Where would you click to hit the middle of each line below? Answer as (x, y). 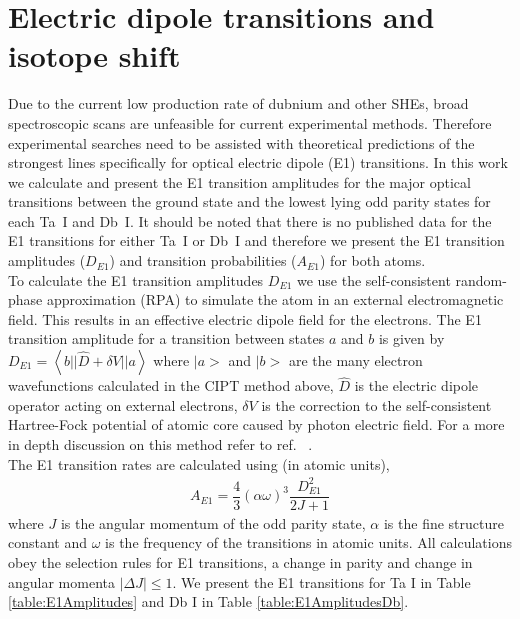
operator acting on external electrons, (123, 404)
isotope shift (94, 55)
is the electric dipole (416, 385)
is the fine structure (443, 522)
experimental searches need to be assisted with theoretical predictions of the (241, 142)
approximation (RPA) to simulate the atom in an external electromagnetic (275, 299)
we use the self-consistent (373, 279)
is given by (411, 338)
